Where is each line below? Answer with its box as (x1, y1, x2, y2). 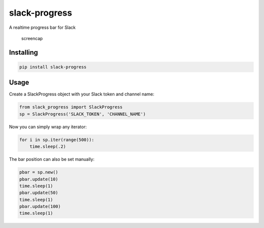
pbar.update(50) (19, 190, 59, 196)
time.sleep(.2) (29, 144, 66, 149)
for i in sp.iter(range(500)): (19, 137, 95, 142)
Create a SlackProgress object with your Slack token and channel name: (9, 91, 154, 97)
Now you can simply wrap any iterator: (9, 124, 87, 130)
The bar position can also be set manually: (9, 157, 95, 162)
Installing (9, 48, 39, 56)
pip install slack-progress (19, 64, 87, 69)
